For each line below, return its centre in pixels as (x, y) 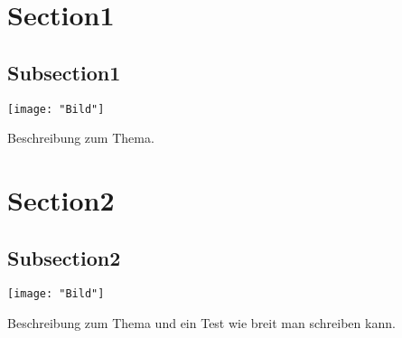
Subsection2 (64, 257)
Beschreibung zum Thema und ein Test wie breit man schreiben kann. (201, 323)
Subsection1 (64, 72)
